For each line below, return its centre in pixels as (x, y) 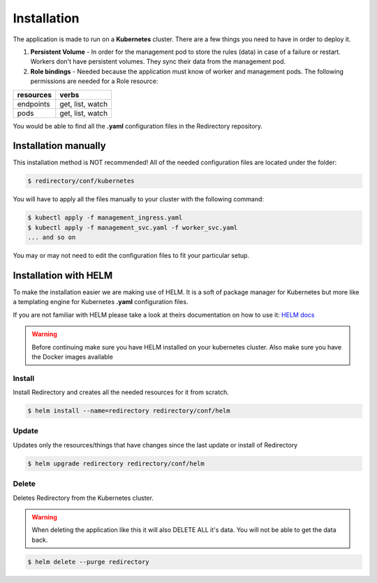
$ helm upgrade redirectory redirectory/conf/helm (116, 463)
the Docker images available (72, 357)
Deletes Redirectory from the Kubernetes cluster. (83, 498)
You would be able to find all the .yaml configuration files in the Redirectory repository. (138, 126)
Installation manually (59, 146)
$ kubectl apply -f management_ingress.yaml (105, 218)
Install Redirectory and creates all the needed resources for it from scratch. (121, 392)
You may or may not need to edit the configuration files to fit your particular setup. (131, 256)
